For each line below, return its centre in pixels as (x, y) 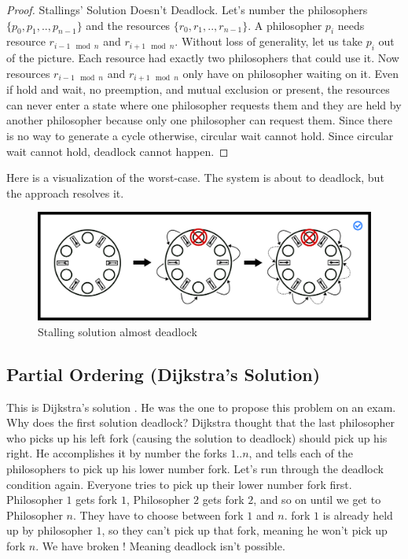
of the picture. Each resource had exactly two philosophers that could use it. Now (203, 58)
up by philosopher (50, 530)
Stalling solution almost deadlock (118, 331)
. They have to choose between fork (158, 515)
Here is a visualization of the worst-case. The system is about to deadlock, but (195, 178)
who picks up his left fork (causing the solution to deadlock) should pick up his (197, 437)
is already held (358, 515)
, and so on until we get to (317, 500)
